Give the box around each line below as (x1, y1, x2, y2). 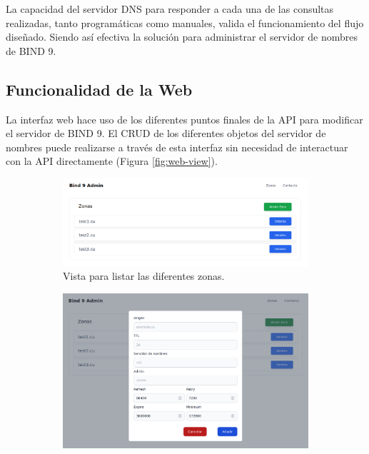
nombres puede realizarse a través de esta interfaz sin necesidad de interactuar (6, 139, 348, 154)
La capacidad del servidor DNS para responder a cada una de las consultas (6, 1, 334, 16)
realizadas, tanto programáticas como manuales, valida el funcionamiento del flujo (6, 15, 364, 30)
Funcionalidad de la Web (6, 78, 193, 100)
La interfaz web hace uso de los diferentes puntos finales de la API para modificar (6, 111, 363, 126)
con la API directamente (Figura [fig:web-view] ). (6, 153, 218, 168)
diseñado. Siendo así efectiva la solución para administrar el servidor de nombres (6, 29, 358, 44)
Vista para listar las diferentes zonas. (63, 268, 225, 283)
